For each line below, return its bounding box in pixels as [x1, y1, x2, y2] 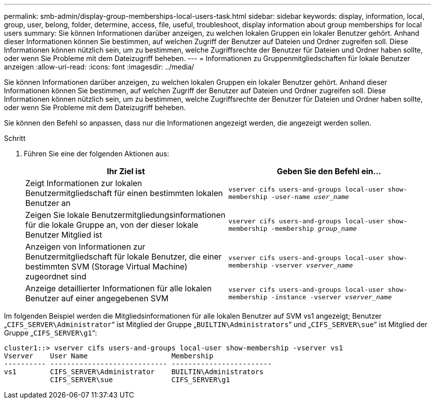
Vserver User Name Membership [4, 352, 214, 360]
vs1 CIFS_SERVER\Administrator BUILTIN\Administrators [4, 368, 264, 376]
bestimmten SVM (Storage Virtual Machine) [25, 262, 188, 271]
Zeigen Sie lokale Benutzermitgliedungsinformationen [25, 210, 225, 220]
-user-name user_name [271, 193, 349, 201]
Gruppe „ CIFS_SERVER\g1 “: [4, 329, 97, 337]
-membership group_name [271, 225, 357, 232]
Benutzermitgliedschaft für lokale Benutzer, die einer [25, 252, 222, 262]
